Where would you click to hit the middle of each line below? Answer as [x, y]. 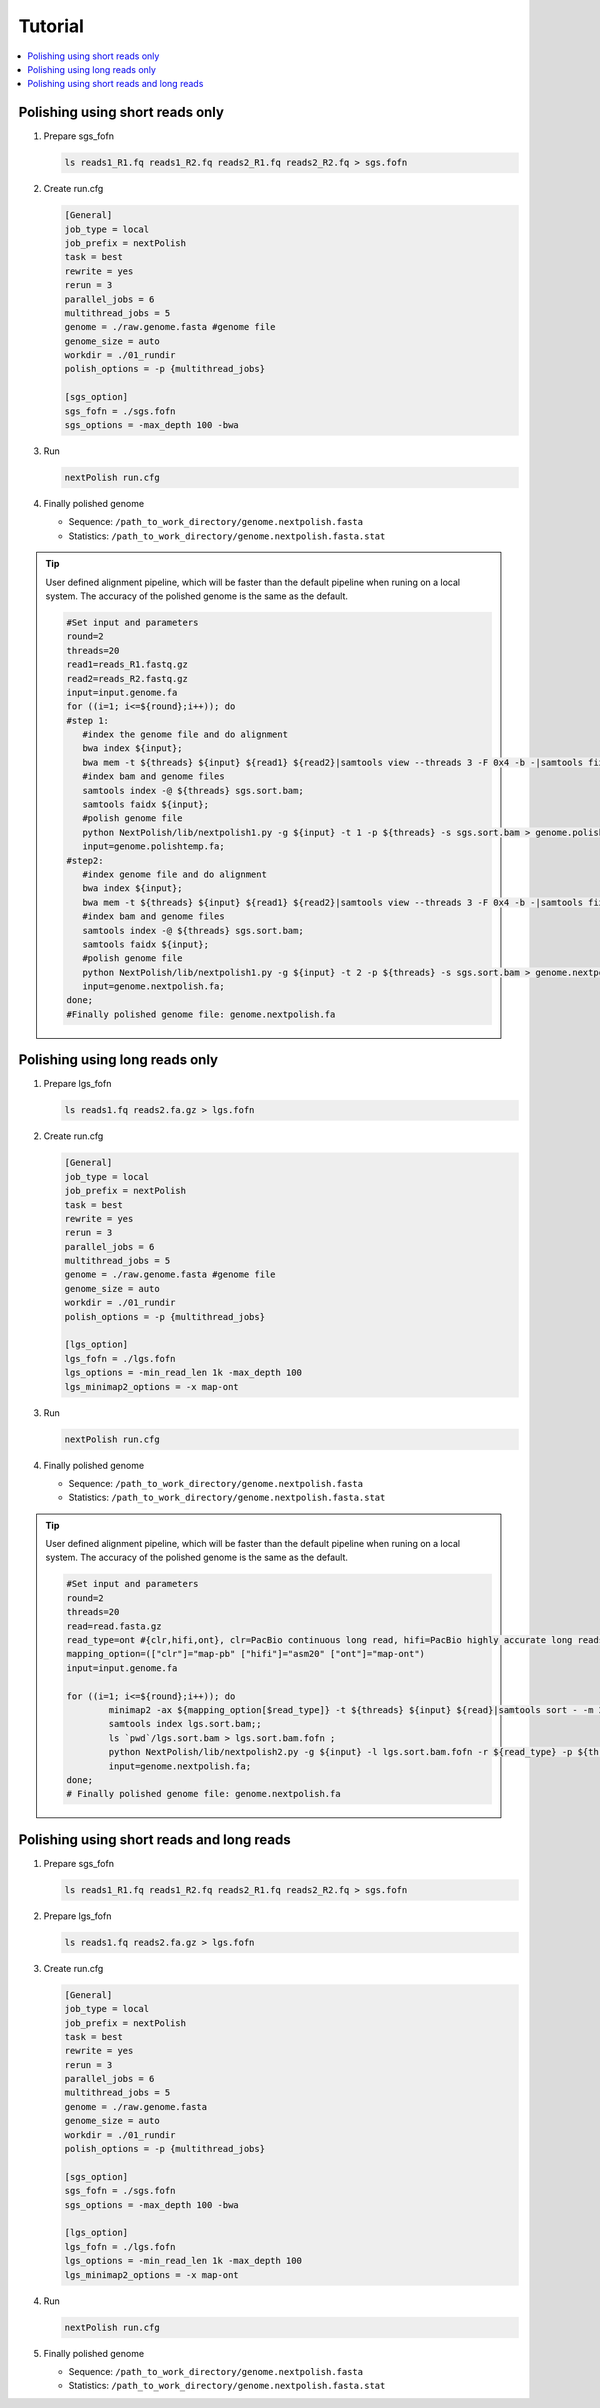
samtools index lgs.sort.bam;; [185, 1724]
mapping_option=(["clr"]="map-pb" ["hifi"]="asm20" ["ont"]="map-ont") [245, 1654]
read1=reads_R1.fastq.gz [127, 664]
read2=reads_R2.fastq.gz [127, 678]
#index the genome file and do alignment [185, 734]
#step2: [85, 860]
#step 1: [88, 720]
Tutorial [51, 26]
